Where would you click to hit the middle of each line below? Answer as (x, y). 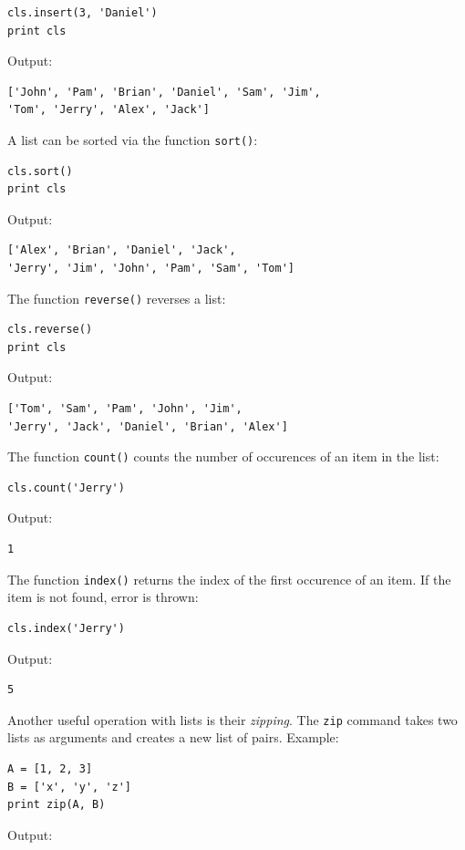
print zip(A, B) (57, 805)
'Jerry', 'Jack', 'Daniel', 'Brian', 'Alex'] (148, 426)
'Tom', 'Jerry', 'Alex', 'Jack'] (108, 110)
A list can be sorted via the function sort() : (133, 139)
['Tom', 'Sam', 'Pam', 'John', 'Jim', (125, 409)
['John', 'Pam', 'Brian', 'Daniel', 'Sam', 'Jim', (164, 92)
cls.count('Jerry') (66, 487)
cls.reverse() (50, 330)
